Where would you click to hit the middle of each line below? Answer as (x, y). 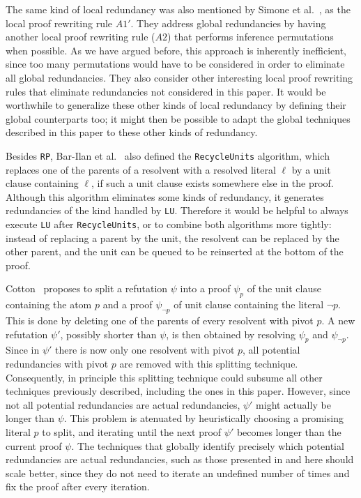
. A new (338, 320)
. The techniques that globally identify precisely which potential (208, 445)
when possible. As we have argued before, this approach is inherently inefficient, (176, 50)
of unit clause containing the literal (249, 304)
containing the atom (49, 304)
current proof (34, 445)
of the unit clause (284, 288)
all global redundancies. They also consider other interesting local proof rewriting (179, 77)
